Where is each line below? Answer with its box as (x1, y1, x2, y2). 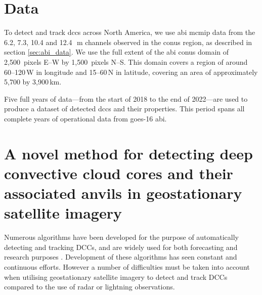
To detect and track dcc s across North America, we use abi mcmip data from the (4, 27, 255, 37)
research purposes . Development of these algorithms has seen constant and (4, 251, 237, 262)
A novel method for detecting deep (4, 143, 253, 163)
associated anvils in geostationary (4, 183, 242, 203)
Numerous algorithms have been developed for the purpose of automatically (4, 232, 239, 242)
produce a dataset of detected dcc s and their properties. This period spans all (4, 103, 245, 114)
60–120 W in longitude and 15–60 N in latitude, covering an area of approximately (4, 66, 258, 77)
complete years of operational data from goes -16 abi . (4, 113, 167, 123)
